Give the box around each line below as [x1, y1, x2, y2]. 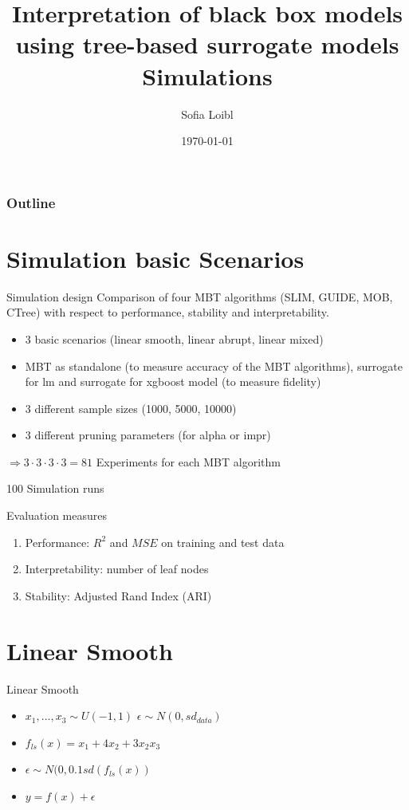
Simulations [142, 59, 273, 92]
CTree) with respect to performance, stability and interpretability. [6, 304, 329, 320]
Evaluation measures [6, 507, 107, 524]
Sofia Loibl [181, 105, 234, 122]
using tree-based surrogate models [15, 28, 399, 61]
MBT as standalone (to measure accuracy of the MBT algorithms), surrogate [25, 357, 403, 374]
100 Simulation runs [6, 480, 104, 497]
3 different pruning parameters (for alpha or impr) [25, 427, 271, 443]
